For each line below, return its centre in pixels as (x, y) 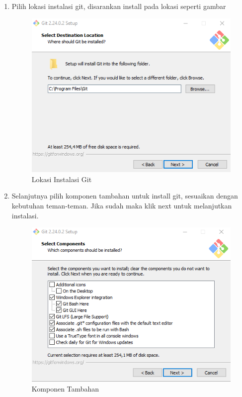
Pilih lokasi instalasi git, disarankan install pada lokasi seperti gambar (119, 6)
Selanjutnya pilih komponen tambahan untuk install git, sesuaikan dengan (125, 196)
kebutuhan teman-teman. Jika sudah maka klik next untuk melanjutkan (122, 206)
